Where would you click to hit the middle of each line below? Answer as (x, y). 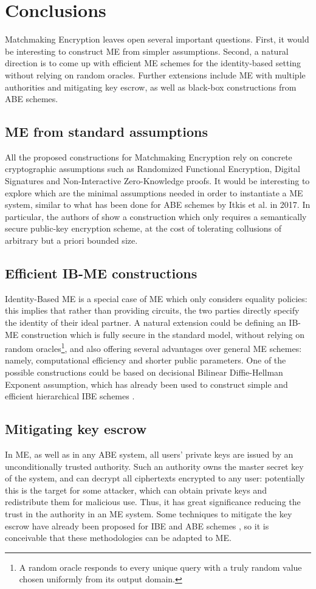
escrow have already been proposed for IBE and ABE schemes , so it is (137, 525)
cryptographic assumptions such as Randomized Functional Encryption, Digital (153, 169)
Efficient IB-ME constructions (101, 273)
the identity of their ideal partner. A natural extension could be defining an (146, 322)
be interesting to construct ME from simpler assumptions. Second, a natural (147, 51)
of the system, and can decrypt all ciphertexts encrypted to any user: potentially (155, 478)
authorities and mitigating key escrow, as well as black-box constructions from (151, 87)
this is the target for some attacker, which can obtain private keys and (136, 490)
